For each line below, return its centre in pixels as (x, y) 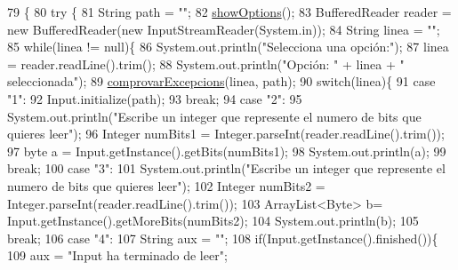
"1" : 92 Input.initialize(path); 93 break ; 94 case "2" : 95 (155, 98)
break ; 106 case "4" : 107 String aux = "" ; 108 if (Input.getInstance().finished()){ (223, 238)
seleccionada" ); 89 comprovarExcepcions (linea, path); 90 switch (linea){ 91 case (221, 81)
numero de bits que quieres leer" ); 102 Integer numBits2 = (166, 185)
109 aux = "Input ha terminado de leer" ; (117, 255)
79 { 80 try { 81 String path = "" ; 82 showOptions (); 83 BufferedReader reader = (229, 12)
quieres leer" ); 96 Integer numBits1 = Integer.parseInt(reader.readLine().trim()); (226, 134)
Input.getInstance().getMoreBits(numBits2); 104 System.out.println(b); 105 (213, 221)
